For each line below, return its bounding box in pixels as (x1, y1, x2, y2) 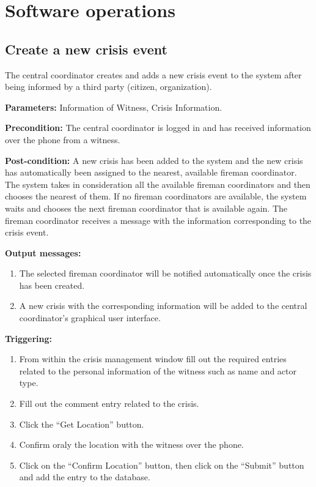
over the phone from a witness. (5, 133, 120, 146)
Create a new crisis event (5, 39, 168, 58)
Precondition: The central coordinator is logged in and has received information (5, 121, 311, 134)
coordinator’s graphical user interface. (19, 311, 161, 324)
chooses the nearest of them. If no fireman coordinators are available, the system (5, 190, 307, 203)
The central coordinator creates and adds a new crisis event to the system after (5, 68, 302, 81)
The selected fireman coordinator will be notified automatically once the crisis (19, 267, 312, 280)
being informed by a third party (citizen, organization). (5, 80, 212, 93)
